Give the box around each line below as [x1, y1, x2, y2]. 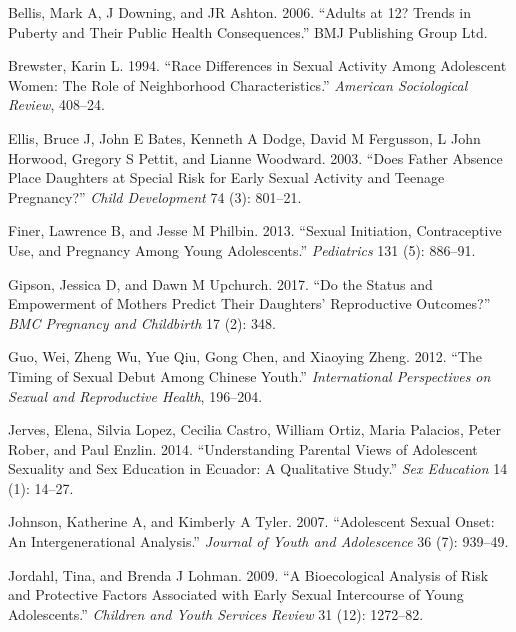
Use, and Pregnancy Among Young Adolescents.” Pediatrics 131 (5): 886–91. [8, 239, 476, 260]
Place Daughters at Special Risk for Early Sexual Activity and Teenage [8, 167, 445, 188]
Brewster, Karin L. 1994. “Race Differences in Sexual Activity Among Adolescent [8, 55, 507, 76]
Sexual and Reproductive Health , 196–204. [8, 385, 263, 406]
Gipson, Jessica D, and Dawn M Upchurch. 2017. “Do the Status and [8, 273, 433, 294]
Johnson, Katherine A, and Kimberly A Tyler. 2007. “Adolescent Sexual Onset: [8, 511, 495, 532]
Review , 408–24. [8, 94, 105, 115]
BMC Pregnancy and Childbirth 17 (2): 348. [8, 312, 276, 333]
